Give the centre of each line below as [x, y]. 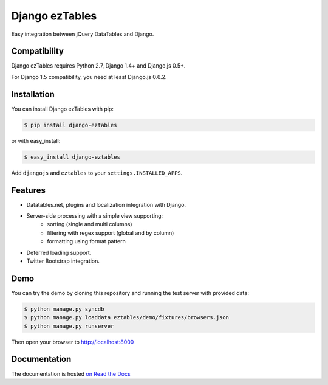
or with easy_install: [36, 140]
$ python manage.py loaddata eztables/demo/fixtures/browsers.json [127, 317]
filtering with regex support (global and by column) [111, 233]
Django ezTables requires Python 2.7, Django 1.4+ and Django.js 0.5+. [98, 66]
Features [28, 190]
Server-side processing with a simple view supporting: [95, 215]
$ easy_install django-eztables [72, 157]
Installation [33, 94]
